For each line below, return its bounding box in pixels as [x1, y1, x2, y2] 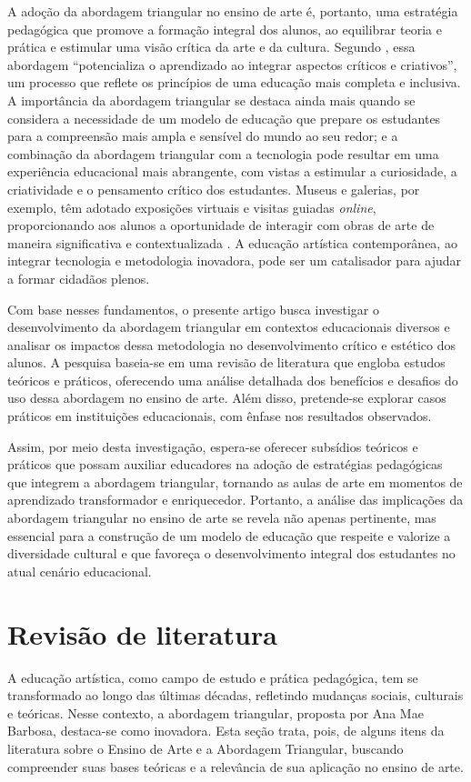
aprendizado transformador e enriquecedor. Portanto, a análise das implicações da [7, 490, 464, 509]
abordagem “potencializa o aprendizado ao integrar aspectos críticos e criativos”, [7, 55, 457, 74]
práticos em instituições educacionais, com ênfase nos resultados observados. [7, 406, 432, 426]
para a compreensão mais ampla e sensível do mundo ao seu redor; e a [7, 126, 398, 145]
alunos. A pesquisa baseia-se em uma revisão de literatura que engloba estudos [7, 353, 446, 372]
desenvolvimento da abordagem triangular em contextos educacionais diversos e [7, 317, 450, 336]
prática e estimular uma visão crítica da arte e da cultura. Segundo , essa [7, 37, 416, 56]
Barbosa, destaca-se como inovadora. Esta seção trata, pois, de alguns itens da [7, 721, 445, 740]
